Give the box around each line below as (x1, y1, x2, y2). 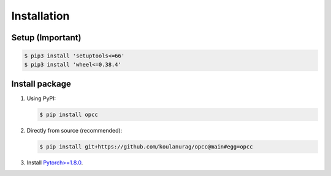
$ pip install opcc (39, 111, 98, 119)
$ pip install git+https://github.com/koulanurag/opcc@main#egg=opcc (39, 144, 253, 150)
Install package (11, 78, 72, 89)
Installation (11, 9, 70, 23)
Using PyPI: (26, 95, 56, 102)
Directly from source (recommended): (26, 127, 123, 134)
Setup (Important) (11, 32, 82, 43)
